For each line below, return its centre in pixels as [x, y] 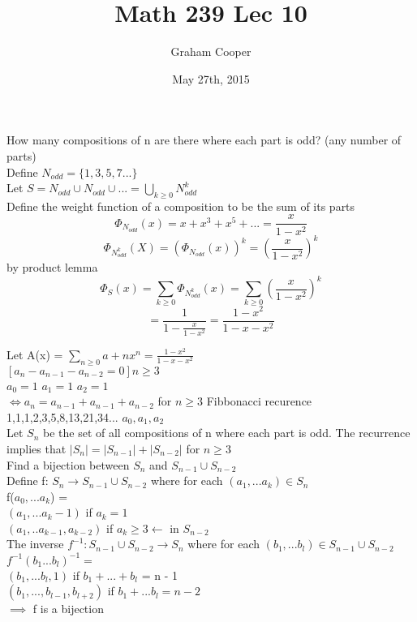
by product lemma [52, 267]
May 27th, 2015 [211, 78]
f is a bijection [68, 609]
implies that [37, 448]
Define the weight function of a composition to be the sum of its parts [181, 206]
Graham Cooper [211, 51]
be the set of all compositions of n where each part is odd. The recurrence [227, 433]
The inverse [35, 544]
